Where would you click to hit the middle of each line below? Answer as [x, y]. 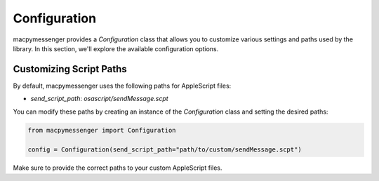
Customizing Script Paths [70, 69]
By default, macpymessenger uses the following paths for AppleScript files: [122, 86]
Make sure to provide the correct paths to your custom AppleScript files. [118, 168]
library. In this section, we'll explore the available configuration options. [116, 48]
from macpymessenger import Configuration [102, 130]
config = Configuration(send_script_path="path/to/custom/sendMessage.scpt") [165, 150]
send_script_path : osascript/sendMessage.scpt [99, 99]
